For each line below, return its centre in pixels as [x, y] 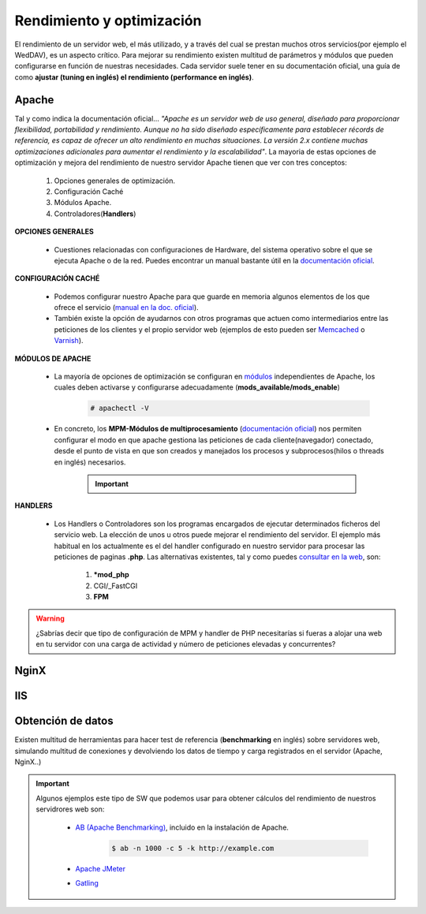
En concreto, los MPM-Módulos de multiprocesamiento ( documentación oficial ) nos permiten [208, 429]
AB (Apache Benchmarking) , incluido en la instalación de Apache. [182, 827]
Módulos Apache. [83, 203]
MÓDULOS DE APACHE [53, 358]
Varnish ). [69, 341]
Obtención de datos [64, 721]
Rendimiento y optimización [108, 21]
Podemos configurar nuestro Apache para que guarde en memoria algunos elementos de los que [212, 297]
